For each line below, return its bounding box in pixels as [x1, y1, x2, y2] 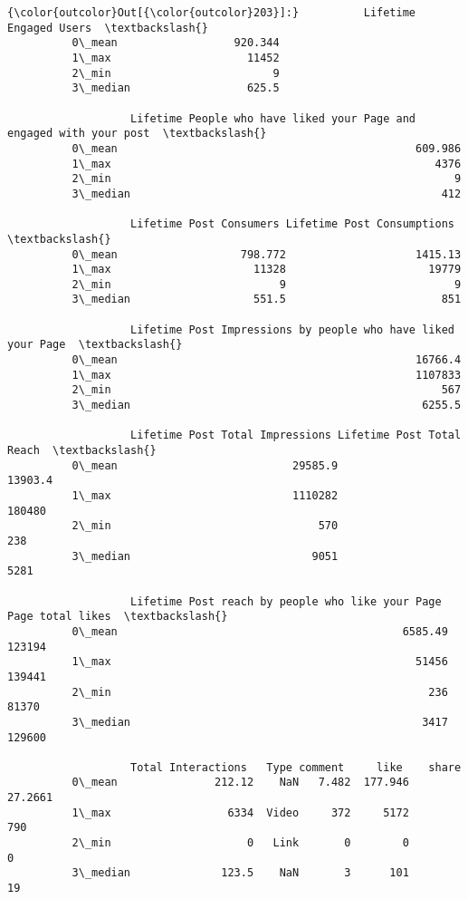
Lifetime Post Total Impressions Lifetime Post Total [130, 429, 462, 442]
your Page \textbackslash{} [7, 338, 183, 352]
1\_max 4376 [72, 157, 462, 170]
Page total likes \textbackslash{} [7, 610, 228, 623]
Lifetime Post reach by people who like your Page [130, 594, 442, 608]
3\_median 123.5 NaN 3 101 [72, 866, 409, 880]
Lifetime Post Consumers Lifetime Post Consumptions [130, 217, 454, 231]
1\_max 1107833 [72, 368, 462, 382]
